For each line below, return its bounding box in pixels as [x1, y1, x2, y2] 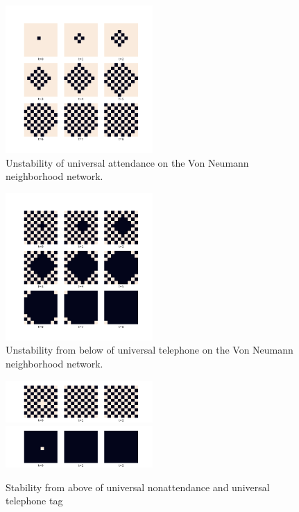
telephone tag [6, 493, 63, 508]
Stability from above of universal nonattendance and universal [6, 479, 270, 494]
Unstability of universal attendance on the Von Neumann [6, 155, 249, 170]
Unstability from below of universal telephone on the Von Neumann [6, 342, 293, 357]
